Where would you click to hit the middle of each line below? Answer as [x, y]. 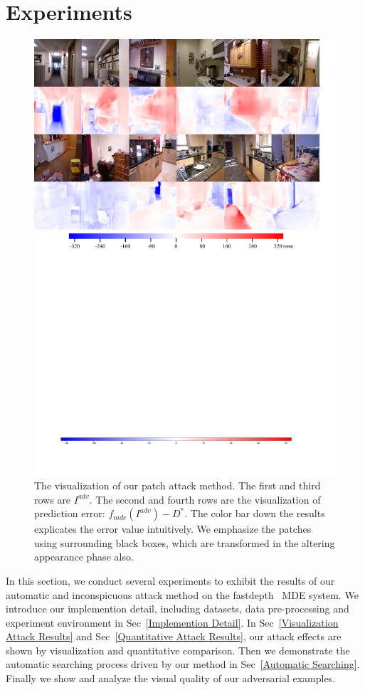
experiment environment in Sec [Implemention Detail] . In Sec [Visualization [172, 622]
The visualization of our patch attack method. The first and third [178, 485]
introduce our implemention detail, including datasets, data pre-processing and [178, 609]
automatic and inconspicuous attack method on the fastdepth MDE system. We [182, 594]
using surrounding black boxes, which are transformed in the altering [185, 542]
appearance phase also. [84, 557]
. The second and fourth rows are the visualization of [205, 499]
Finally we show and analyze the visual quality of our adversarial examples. [171, 678]
